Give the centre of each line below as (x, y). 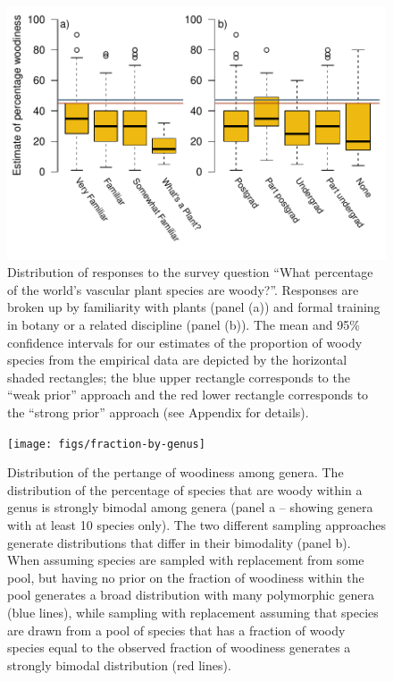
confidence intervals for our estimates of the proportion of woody (185, 342)
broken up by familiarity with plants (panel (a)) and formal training (194, 307)
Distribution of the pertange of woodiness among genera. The (176, 472)
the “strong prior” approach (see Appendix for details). (158, 412)
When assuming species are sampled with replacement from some (186, 560)
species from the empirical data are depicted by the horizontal (177, 360)
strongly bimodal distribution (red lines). (119, 664)
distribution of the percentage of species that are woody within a (185, 489)
